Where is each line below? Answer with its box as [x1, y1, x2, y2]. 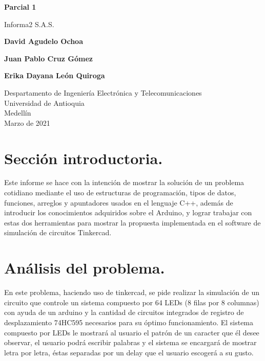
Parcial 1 [4, 2, 36, 12]
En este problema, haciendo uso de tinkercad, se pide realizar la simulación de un [4, 287, 260, 298]
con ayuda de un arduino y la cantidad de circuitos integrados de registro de [4, 307, 244, 318]
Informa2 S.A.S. [4, 18, 54, 29]
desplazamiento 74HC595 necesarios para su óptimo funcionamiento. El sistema [4, 317, 254, 327]
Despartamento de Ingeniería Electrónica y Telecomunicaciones [4, 87, 202, 98]
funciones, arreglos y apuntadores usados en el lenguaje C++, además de [4, 197, 233, 208]
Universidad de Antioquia [4, 97, 85, 108]
